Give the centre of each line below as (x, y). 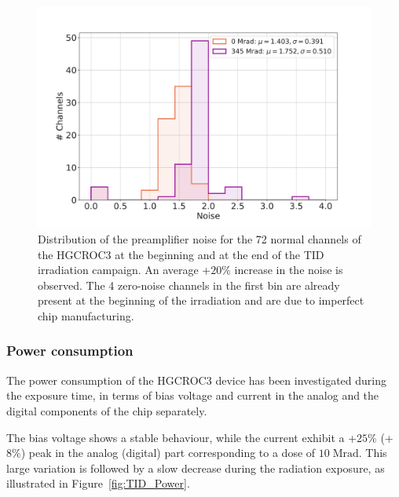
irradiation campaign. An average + (124, 270)
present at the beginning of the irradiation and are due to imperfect (201, 300)
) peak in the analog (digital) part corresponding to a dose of (168, 453)
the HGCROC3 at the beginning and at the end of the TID (181, 254)
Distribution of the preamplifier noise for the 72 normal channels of (199, 238)
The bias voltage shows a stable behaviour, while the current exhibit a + (182, 437)
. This (373, 453)
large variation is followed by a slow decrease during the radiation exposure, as (196, 468)
